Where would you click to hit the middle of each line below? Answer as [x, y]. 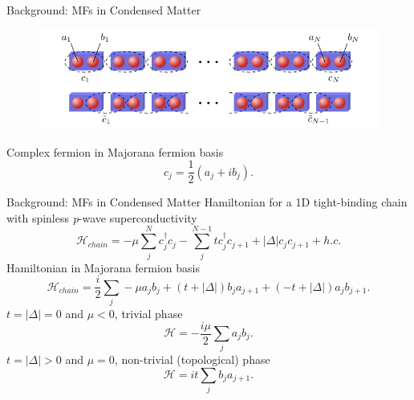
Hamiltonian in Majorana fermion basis [103, 267]
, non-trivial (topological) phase [192, 359]
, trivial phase [148, 313]
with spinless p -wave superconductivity [102, 217]
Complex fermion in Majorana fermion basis [115, 151]
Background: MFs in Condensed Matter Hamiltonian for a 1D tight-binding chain [207, 202]
